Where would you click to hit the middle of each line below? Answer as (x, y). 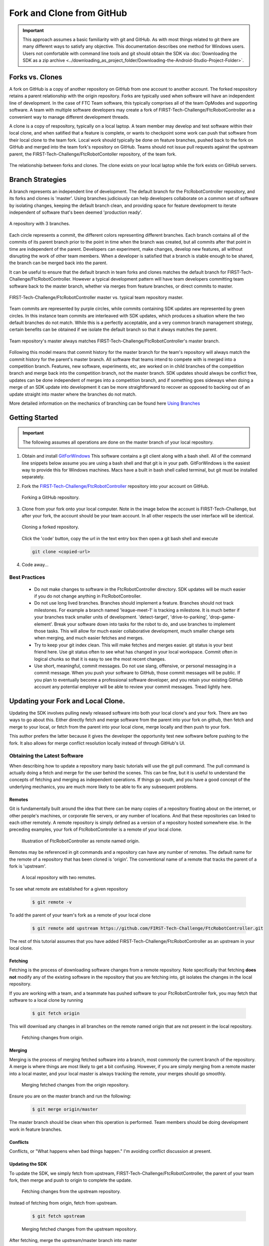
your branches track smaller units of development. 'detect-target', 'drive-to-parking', (121, 617)
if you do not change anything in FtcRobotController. (88, 596)
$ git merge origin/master (65, 1109)
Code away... (35, 564)
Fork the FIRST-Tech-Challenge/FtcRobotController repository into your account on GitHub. (115, 486)
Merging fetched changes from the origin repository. (75, 1085)
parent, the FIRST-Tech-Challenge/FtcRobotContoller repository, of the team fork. (93, 154)
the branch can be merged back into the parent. (58, 263)
